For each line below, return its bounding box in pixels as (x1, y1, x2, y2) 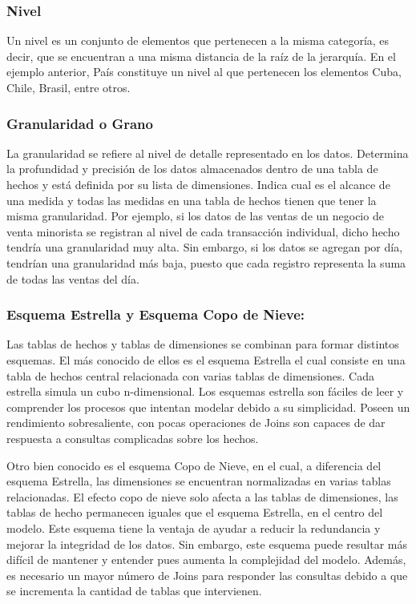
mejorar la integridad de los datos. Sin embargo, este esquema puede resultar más (6, 535, 407, 552)
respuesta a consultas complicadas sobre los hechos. (6, 429, 259, 446)
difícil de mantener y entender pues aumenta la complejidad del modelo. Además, (6, 551, 406, 568)
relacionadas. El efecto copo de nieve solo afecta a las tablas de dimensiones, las (6, 488, 398, 505)
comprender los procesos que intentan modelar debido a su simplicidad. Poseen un (6, 398, 410, 415)
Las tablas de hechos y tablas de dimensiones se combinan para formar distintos (6, 336, 399, 352)
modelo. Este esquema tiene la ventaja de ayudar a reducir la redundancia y (6, 519, 381, 536)
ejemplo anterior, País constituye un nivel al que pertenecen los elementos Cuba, (6, 63, 402, 80)
